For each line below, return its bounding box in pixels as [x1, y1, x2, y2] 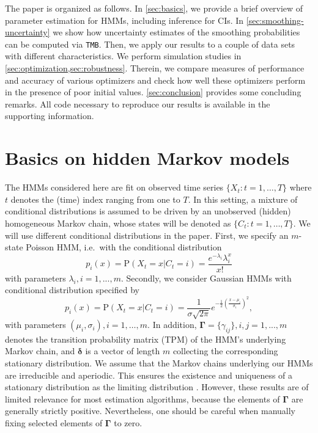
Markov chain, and [5, 344, 75, 357]
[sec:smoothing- [246, 13, 304, 26]
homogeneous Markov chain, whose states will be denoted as [5, 216, 231, 229]
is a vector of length [85, 344, 160, 357]
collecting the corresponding [172, 344, 278, 357]
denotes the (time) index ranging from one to [10, 192, 180, 205]
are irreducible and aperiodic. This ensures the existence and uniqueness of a [5, 368, 293, 381]
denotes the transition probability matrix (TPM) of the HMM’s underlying [5, 332, 286, 345]
